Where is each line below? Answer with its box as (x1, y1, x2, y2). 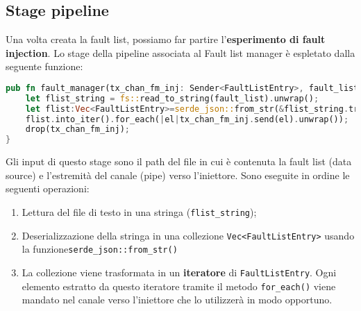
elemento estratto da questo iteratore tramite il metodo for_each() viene (22, 278, 336, 293)
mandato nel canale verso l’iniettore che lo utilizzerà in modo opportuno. (22, 292, 333, 307)
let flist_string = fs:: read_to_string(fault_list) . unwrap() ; (25, 93, 319, 103)
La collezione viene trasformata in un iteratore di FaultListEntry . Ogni (22, 264, 337, 279)
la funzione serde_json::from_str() (22, 242, 178, 256)
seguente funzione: (6, 59, 83, 74)
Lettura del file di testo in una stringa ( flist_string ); (22, 205, 257, 219)
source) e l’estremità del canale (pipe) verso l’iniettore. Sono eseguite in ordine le (6, 167, 350, 182)
